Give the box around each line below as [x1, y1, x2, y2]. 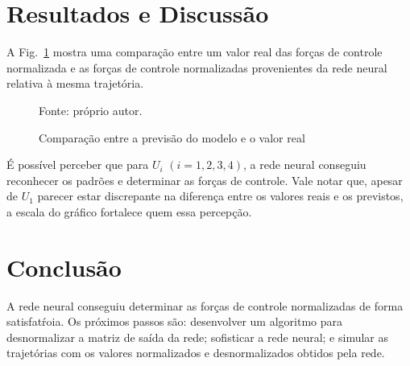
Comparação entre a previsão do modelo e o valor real [39, 129, 305, 146]
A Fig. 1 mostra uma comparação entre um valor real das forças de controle [6, 43, 383, 60]
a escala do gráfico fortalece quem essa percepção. [6, 203, 252, 220]
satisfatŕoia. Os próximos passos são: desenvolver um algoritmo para [6, 313, 342, 330]
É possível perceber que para [6, 156, 149, 173]
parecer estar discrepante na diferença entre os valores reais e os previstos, [37, 187, 404, 204]
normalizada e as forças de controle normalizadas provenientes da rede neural [6, 59, 387, 76]
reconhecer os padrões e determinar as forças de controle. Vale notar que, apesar [6, 171, 403, 188]
